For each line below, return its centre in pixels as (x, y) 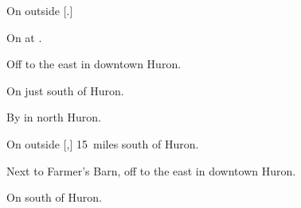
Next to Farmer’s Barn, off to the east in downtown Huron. (151, 170)
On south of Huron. (54, 197)
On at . (24, 37)
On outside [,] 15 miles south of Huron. (103, 143)
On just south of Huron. (65, 90)
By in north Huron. (54, 117)
